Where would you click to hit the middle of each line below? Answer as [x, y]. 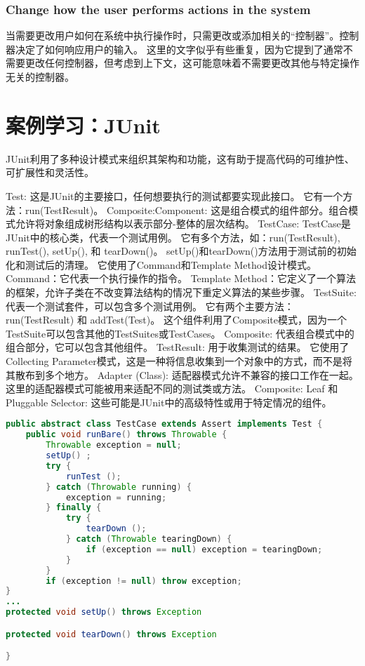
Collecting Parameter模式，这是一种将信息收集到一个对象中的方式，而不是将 [179, 361]
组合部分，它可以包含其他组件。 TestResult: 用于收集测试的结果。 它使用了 [178, 347]
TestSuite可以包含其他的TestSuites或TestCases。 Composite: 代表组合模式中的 [180, 333]
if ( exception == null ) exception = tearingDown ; [204, 549]
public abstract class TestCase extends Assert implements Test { [164, 424]
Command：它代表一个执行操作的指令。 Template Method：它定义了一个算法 [181, 278]
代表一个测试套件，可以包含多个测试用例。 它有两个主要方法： [150, 306]
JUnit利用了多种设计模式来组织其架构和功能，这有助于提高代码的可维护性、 [180, 158]
